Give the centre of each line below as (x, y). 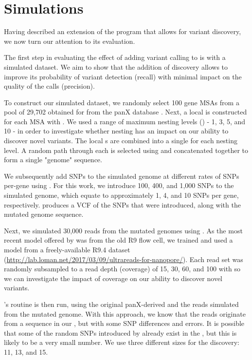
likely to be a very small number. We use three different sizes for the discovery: (122, 342)
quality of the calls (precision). (49, 86)
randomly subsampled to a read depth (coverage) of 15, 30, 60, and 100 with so (122, 269)
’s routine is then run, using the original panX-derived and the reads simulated (121, 304)
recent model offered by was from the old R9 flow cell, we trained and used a (118, 240)
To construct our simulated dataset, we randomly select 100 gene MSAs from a (122, 102)
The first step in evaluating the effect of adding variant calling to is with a (115, 57)
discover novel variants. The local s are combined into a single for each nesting (121, 141)
